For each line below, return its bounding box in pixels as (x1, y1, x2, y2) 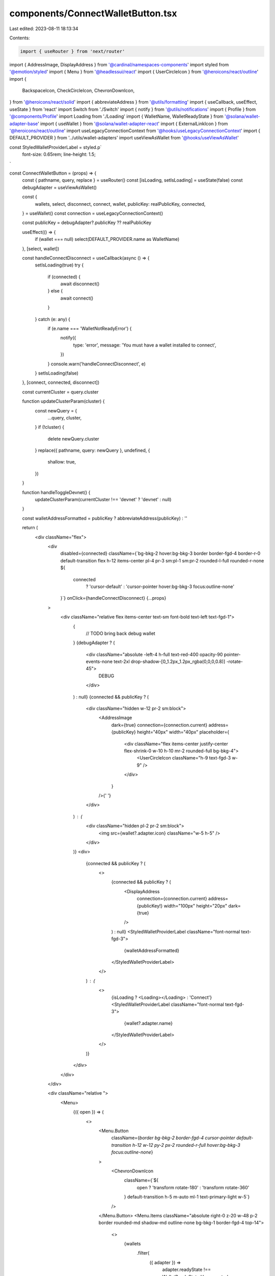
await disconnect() (60, 281, 100, 287)
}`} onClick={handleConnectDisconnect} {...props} (60, 595, 167, 601)
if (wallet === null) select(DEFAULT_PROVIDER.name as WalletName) (35, 236, 180, 242)
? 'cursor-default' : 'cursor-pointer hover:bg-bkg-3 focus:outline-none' (86, 583, 234, 590)
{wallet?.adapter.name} (124, 1020, 173, 1026)
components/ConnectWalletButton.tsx (9, 8, 177, 19)
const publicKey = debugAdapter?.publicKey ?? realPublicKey (22, 219, 152, 226)
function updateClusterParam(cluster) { (22, 398, 105, 404)
